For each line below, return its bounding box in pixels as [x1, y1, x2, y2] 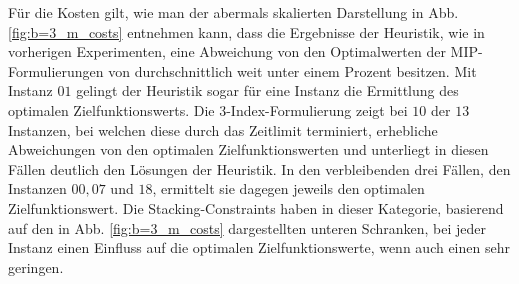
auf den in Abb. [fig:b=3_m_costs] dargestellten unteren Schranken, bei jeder [8, 217, 486, 238]
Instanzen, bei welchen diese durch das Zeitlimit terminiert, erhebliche [8, 119, 438, 140]
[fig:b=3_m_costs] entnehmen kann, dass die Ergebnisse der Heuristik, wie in [8, 21, 485, 42]
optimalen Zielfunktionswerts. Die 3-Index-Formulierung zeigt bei [8, 99, 408, 120]
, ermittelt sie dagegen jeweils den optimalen [152, 178, 425, 199]
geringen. [8, 256, 64, 277]
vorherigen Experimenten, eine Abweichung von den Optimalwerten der [8, 41, 446, 62]
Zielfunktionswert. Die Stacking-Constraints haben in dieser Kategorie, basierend [8, 197, 504, 218]
